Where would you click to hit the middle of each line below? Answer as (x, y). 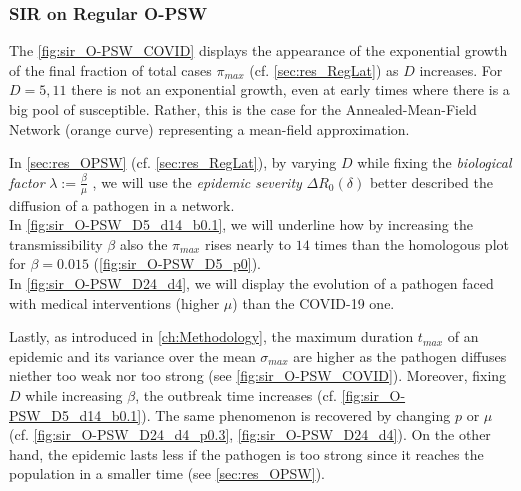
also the (143, 243)
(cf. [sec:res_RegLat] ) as (324, 69)
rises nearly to (248, 243)
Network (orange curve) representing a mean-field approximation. (209, 128)
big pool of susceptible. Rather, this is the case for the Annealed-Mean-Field (243, 109)
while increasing (74, 394)
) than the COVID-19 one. (313, 302)
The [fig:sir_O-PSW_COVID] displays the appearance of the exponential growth (258, 50)
